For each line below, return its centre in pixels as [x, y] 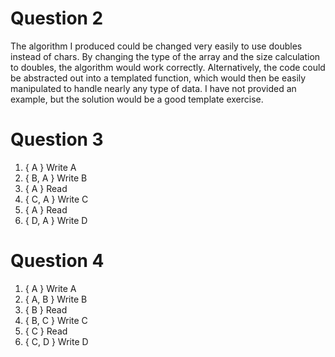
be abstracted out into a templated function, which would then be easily [158, 78]
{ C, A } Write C [56, 199]
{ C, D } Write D [56, 341]
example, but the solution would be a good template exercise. [137, 99]
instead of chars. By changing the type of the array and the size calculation [165, 56]
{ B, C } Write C [56, 320]
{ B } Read [46, 309]
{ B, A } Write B [56, 178]
